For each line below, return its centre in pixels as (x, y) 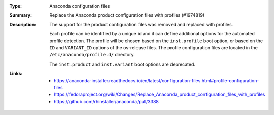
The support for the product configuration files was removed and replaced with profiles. (141, 24)
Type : (16, 6)
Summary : (21, 15)
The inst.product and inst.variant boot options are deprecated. (122, 64)
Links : (16, 74)
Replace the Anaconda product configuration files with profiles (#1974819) (127, 15)
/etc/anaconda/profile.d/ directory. (92, 55)
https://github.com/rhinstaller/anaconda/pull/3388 (107, 101)
